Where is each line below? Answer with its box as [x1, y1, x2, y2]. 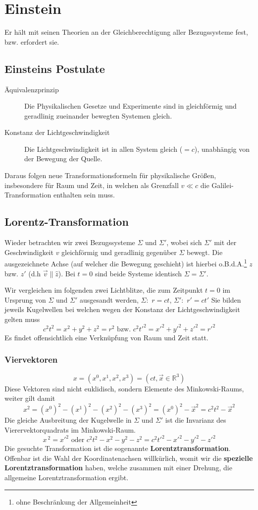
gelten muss [4, 314, 40, 324]
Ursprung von [4, 294, 46, 305]
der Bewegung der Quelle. [24, 153, 103, 164]
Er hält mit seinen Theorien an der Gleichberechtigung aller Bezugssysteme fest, [4, 27, 248, 37]
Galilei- [211, 180, 234, 190]
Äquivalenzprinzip [4, 84, 59, 94]
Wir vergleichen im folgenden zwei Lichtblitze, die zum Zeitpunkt [4, 285, 203, 295]
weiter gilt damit [4, 393, 55, 403]
